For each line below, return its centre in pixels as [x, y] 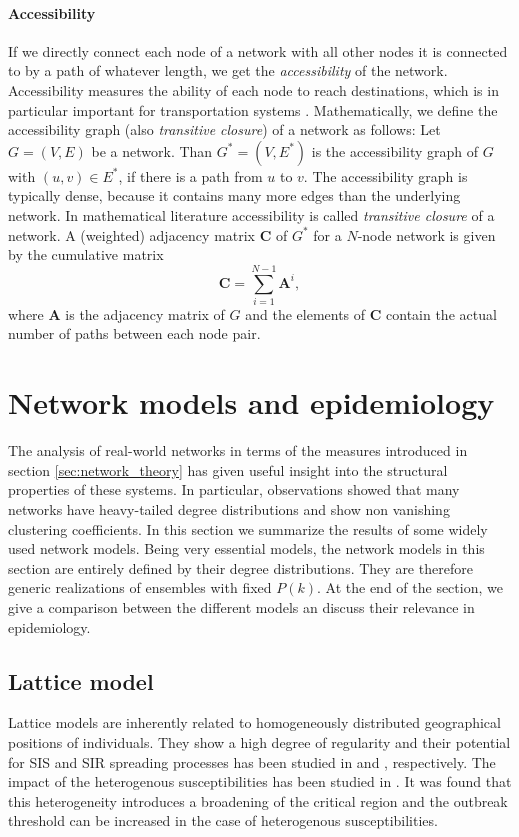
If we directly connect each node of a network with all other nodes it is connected [258, 50]
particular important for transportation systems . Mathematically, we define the [253, 109]
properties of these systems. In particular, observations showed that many [234, 489]
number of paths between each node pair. [134, 333]
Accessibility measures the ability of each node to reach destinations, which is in [253, 89]
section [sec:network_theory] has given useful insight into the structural [228, 469]
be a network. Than [152, 150]
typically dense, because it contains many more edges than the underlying [234, 195]
